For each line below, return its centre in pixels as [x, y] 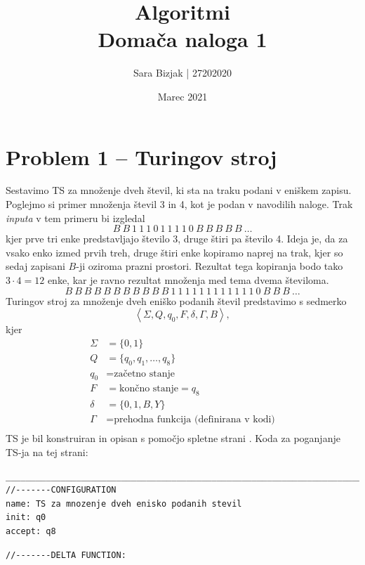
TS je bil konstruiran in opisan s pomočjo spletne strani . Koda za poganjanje [173, 438]
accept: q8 [31, 531]
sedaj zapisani [35, 266]
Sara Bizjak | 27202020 [182, 73]
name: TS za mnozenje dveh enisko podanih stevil [124, 504]
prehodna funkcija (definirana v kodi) [194, 420]
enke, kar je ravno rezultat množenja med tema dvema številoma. [188, 280]
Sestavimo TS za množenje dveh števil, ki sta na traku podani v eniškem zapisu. [179, 190]
